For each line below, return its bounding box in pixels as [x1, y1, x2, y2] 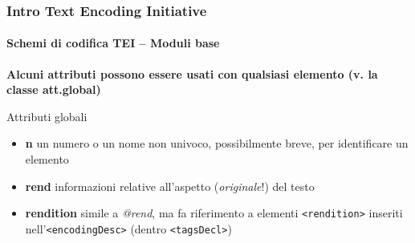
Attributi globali [6, 107, 87, 124]
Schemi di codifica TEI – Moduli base [6, 34, 220, 51]
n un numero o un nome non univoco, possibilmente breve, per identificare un [25, 135, 409, 152]
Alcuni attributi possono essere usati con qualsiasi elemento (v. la [6, 65, 378, 82]
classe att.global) [6, 81, 101, 98]
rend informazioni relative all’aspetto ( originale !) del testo [25, 177, 315, 194]
